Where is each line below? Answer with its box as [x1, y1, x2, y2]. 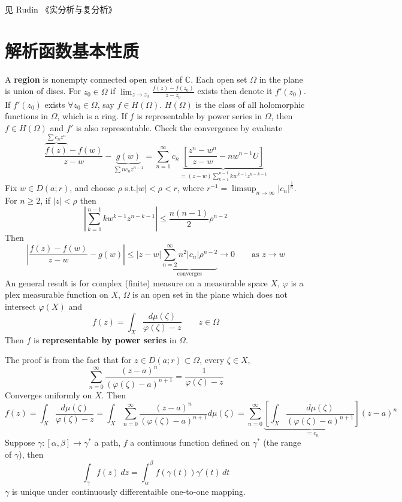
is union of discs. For [5, 84, 81, 97]
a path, [94, 436, 121, 449]
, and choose [69, 181, 115, 193]
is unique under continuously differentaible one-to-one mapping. [11, 485, 246, 497]
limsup [232, 184, 256, 193]
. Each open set [191, 72, 247, 85]
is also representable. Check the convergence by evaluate [75, 122, 283, 134]
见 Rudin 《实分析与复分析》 [5, 3, 117, 15]
